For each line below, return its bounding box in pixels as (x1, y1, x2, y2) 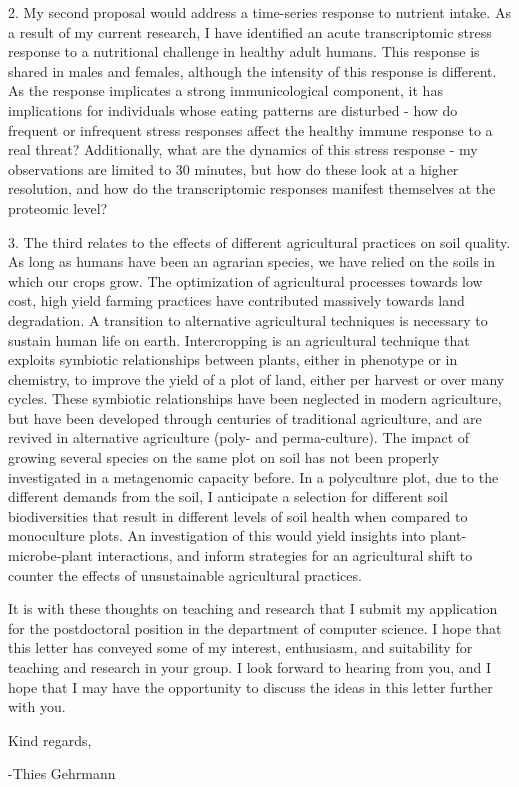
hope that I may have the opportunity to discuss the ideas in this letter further (8, 676, 493, 697)
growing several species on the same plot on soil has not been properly (8, 447, 440, 468)
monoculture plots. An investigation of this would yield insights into (8, 525, 426, 546)
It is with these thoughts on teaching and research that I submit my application (8, 598, 498, 619)
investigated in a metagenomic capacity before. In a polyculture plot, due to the (8, 466, 499, 487)
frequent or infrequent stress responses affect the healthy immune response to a (8, 119, 493, 140)
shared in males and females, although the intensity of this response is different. (8, 60, 497, 81)
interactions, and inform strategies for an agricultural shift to (97, 545, 473, 566)
